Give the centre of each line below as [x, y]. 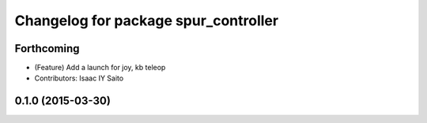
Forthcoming [47, 48]
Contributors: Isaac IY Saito [79, 78]
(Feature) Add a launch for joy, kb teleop [100, 68]
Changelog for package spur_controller [147, 20]
